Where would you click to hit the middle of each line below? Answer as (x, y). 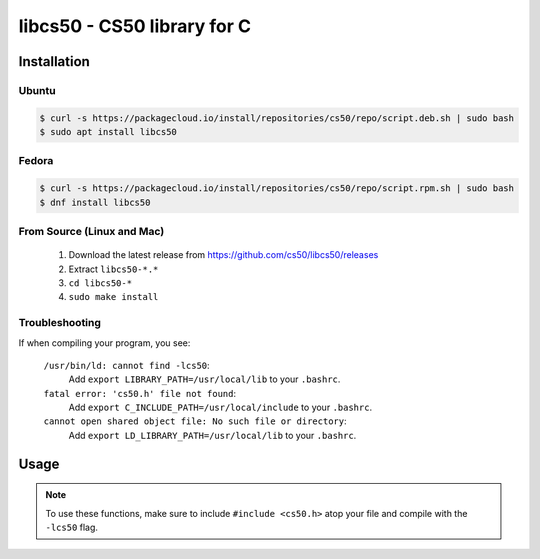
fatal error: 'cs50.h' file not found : (140, 393)
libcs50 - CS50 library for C (135, 26)
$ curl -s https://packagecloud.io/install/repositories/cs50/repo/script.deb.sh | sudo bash (277, 118)
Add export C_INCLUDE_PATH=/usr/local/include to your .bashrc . (220, 407)
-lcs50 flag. (72, 527)
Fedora (36, 161)
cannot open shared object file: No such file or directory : (195, 421)
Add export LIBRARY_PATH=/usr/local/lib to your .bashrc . (204, 379)
